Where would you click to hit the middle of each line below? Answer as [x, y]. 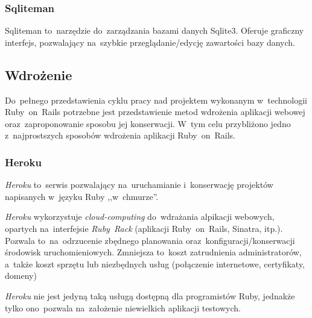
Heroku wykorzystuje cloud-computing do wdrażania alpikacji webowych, [140, 217]
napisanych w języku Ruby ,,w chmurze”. [82, 196]
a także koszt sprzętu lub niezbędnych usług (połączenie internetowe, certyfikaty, [155, 263]
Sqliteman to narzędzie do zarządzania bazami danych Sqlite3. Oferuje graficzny [154, 30]
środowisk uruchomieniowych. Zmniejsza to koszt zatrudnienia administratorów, [153, 252]
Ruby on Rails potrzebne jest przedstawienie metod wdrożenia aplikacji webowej [155, 112]
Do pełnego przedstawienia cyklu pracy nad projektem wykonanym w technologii [156, 100]
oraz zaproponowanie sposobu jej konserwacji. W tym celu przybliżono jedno [148, 123]
